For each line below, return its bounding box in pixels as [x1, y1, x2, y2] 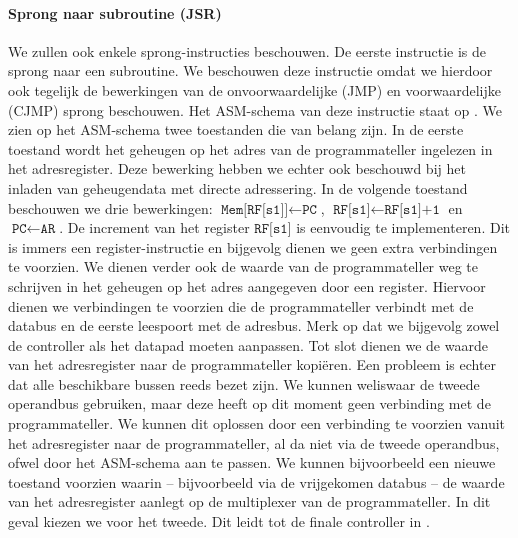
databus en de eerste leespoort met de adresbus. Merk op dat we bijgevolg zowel [8, 315, 500, 336]
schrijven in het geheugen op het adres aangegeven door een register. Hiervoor [8, 275, 486, 296]
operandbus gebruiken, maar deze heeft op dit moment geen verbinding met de [8, 393, 491, 414]
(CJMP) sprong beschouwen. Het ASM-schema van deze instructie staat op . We [8, 99, 502, 120]
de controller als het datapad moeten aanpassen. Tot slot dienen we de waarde [8, 334, 488, 355]
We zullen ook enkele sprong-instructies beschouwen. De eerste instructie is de [8, 40, 487, 61]
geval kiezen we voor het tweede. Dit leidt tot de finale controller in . [8, 511, 430, 532]
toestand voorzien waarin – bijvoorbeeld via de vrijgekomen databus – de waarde [8, 471, 505, 492]
